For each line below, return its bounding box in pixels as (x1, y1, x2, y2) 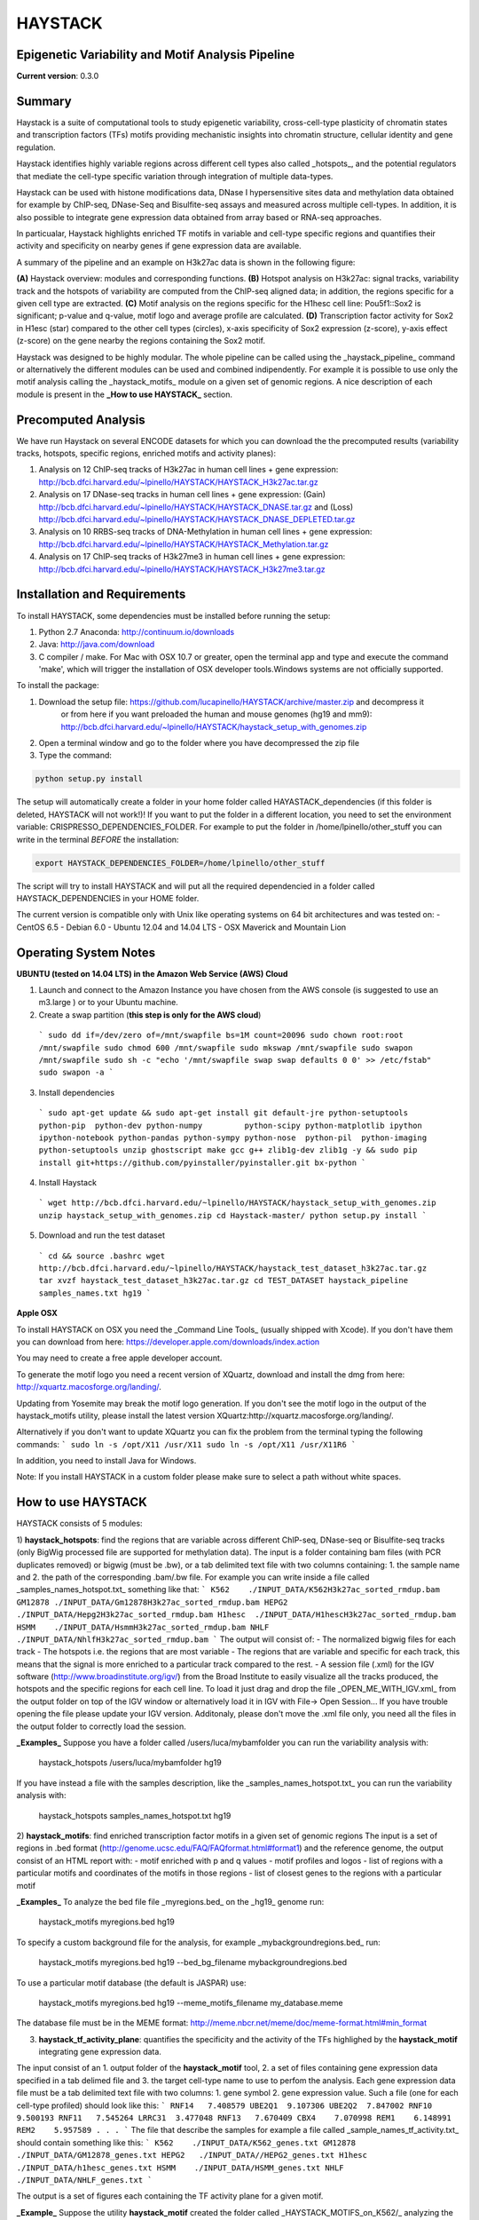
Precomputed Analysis (16, 412, 145, 427)
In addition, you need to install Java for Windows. (16, 1455, 197, 1466)
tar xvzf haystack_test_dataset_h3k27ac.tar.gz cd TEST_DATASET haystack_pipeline (38, 1275, 408, 1286)
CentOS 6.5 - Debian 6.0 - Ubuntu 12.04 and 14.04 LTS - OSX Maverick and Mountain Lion (16, 922, 347, 932)
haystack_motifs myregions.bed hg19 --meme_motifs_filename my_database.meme (38, 1997, 343, 2008)
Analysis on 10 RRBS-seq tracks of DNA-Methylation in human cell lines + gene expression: (38, 527, 373, 537)
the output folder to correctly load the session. (16, 1721, 186, 1732)
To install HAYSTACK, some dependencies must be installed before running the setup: (16, 610, 331, 621)
